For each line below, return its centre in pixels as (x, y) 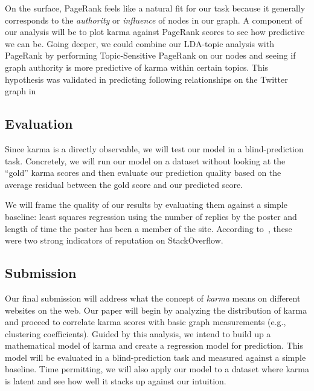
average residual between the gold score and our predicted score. (124, 184)
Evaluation (39, 124)
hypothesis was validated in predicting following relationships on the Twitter (146, 79)
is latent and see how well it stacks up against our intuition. (116, 381)
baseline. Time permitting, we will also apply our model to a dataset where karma (157, 369)
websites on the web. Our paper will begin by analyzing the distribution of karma (156, 310)
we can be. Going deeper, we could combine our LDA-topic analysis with (139, 43)
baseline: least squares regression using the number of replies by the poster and (151, 216)
